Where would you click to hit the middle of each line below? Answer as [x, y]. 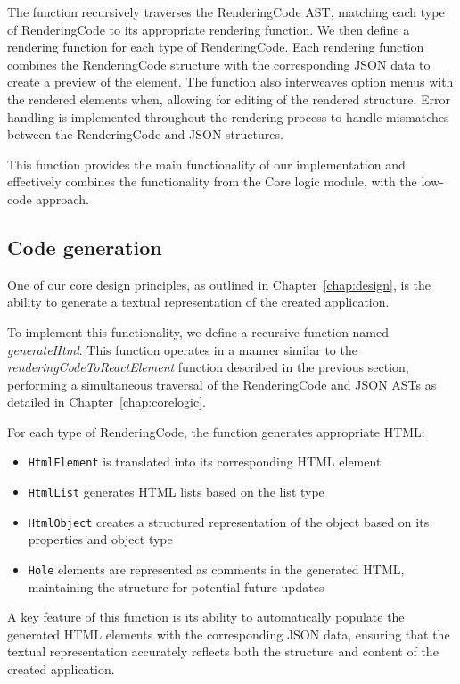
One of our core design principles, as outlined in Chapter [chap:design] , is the [219, 284]
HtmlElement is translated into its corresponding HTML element [205, 461]
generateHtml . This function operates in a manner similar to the [182, 349]
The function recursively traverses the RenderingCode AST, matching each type [226, 12]
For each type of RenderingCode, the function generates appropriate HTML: [216, 431]
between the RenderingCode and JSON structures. [145, 134]
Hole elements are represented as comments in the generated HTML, [216, 569]
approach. [62, 198]
